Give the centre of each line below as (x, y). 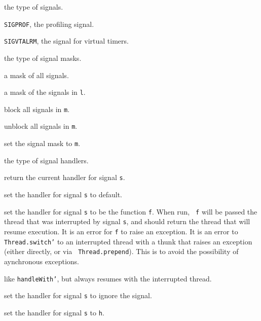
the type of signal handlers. (46, 160)
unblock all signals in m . (41, 126)
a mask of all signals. (36, 75)
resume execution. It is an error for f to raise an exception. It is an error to (121, 231)
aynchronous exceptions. (42, 261)
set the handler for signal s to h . (54, 312)
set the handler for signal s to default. (63, 194)
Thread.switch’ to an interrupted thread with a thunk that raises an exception (128, 241)
